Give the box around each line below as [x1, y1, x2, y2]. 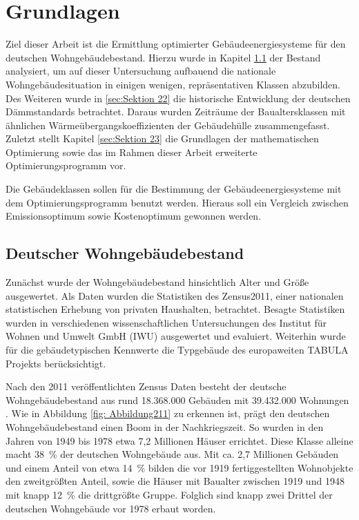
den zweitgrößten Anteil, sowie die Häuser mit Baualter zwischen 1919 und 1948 [6, 474, 345, 488]
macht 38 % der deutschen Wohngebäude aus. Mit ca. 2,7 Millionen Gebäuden [6, 447, 339, 461]
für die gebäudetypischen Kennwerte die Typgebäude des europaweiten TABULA [6, 343, 349, 357]
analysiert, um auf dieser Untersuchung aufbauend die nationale [6, 64, 276, 78]
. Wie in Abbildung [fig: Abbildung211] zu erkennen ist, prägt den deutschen [6, 406, 330, 421]
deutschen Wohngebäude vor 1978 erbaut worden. [6, 501, 216, 515]
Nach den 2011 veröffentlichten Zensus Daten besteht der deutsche [6, 379, 287, 394]
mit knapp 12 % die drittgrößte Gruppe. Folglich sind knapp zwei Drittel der [6, 487, 333, 501]
